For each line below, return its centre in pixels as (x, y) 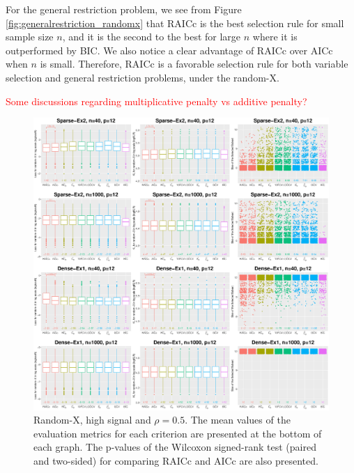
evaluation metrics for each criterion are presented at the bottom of (178, 433)
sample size (30, 37)
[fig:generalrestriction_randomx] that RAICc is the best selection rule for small (175, 23)
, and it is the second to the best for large (152, 37)
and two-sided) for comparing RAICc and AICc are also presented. (176, 460)
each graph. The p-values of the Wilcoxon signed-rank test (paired (175, 447)
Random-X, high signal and (92, 420)
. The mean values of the (238, 420)
